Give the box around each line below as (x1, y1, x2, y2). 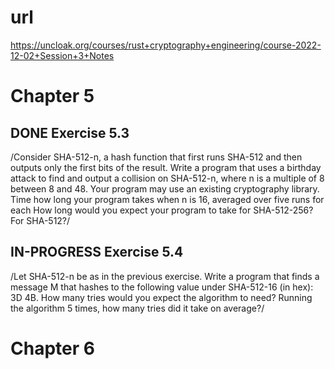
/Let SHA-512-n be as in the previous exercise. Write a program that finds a (10, 270, 320, 282)
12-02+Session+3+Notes (10, 49, 115, 61)
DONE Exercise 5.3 (10, 124, 130, 141)
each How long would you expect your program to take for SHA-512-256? (10, 204, 314, 216)
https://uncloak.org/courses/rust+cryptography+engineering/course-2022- (10, 39, 322, 51)
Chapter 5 (10, 85, 95, 108)
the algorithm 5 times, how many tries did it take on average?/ (10, 302, 265, 314)
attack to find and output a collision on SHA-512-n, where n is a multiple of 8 (10, 172, 325, 184)
